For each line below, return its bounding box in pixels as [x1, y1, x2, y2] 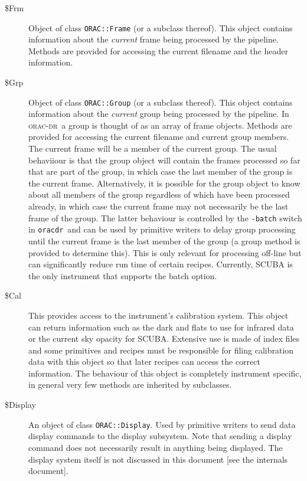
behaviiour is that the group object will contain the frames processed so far [28, 153, 301, 166]
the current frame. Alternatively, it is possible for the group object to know [28, 176, 301, 189]
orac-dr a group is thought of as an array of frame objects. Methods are [28, 119, 292, 131]
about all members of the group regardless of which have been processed [28, 188, 290, 201]
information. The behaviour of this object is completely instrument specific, [28, 367, 302, 379]
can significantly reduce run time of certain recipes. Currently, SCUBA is [28, 258, 293, 270]
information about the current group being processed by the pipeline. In [28, 107, 289, 120]
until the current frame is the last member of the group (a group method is [28, 234, 301, 247]
